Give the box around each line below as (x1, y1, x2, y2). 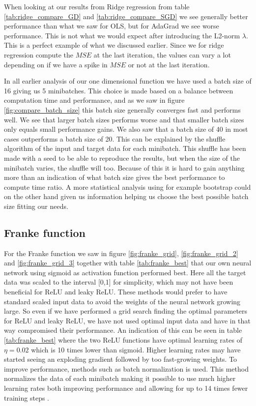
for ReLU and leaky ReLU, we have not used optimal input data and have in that (4, 315, 251, 325)
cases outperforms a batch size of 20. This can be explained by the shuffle (4, 133, 226, 144)
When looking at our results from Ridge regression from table (4, 1, 190, 11)
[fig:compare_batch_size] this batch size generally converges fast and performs (4, 104, 241, 115)
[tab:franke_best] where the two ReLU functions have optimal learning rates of (4, 335, 242, 345)
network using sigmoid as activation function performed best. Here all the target (4, 267, 246, 277)
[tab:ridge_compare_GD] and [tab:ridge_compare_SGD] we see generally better (4, 11, 248, 21)
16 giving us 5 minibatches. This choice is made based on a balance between (4, 85, 233, 95)
